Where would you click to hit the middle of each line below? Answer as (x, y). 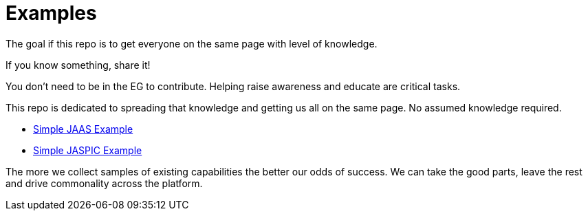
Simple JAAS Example (83, 129)
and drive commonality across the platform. (104, 183)
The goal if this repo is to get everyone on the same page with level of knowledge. (192, 43)
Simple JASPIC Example (88, 150)
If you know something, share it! (78, 65)
